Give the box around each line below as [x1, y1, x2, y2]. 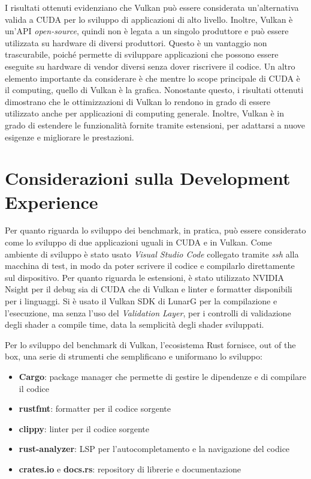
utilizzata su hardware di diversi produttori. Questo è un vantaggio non [5, 36, 267, 49]
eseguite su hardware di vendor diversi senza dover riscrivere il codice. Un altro [5, 59, 295, 72]
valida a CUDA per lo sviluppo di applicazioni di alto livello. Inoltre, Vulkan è [5, 13, 293, 25]
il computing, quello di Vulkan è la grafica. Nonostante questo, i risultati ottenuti [5, 83, 304, 96]
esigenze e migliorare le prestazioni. [5, 130, 134, 143]
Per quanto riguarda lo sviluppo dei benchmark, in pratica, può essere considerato [5, 224, 306, 236]
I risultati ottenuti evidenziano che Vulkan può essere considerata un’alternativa [5, 1, 299, 13]
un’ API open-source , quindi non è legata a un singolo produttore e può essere [5, 25, 289, 37]
